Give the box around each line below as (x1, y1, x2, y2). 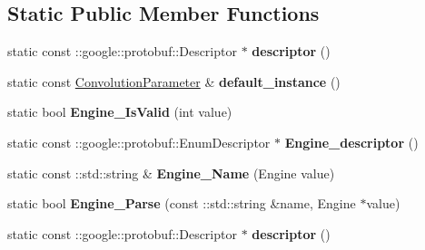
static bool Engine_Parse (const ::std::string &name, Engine (7, 194, 356, 213)
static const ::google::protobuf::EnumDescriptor (7, 132, 271, 151)
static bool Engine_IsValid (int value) (7, 102, 232, 121)
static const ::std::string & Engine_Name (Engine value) (7, 163, 335, 182)
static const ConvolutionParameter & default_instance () (7, 72, 341, 91)
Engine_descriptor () (284, 132, 419, 151)
